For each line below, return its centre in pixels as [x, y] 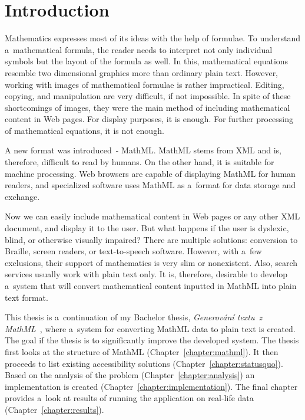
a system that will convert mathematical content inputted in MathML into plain [151, 286]
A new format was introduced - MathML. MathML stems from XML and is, [143, 150]
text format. [26, 297]
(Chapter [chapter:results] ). [54, 409]
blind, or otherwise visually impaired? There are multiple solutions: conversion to [151, 239]
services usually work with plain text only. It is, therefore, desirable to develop [146, 274]
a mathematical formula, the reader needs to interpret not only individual [139, 49]
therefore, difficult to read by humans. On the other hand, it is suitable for [140, 162]
